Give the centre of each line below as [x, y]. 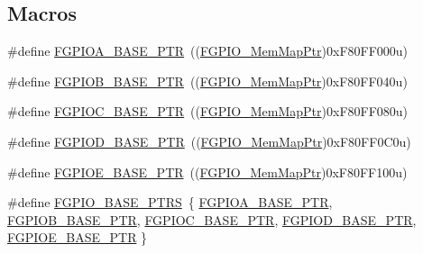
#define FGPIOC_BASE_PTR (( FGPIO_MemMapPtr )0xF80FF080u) [208, 111]
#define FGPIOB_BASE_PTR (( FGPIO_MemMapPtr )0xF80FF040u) [207, 81]
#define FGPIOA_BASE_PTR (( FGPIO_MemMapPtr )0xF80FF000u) [208, 51]
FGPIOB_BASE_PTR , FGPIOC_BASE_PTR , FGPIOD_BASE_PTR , [212, 219]
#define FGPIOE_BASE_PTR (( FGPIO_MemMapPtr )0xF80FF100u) [207, 172]
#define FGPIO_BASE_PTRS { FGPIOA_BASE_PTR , [170, 202]
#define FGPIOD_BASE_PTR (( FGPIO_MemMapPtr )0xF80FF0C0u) [209, 141]
